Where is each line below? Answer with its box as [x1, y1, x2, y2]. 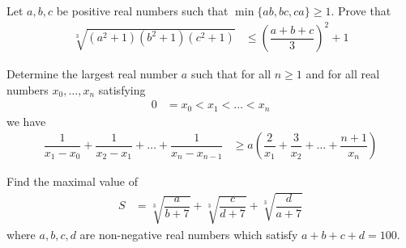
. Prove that [331, 2, 391, 19]
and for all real [306, 65, 380, 82]
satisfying [98, 81, 146, 98]
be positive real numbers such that [56, 2, 229, 19]
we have [6, 112, 46, 129]
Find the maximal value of [6, 173, 138, 190]
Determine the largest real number [6, 65, 178, 82]
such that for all [190, 65, 271, 82]
